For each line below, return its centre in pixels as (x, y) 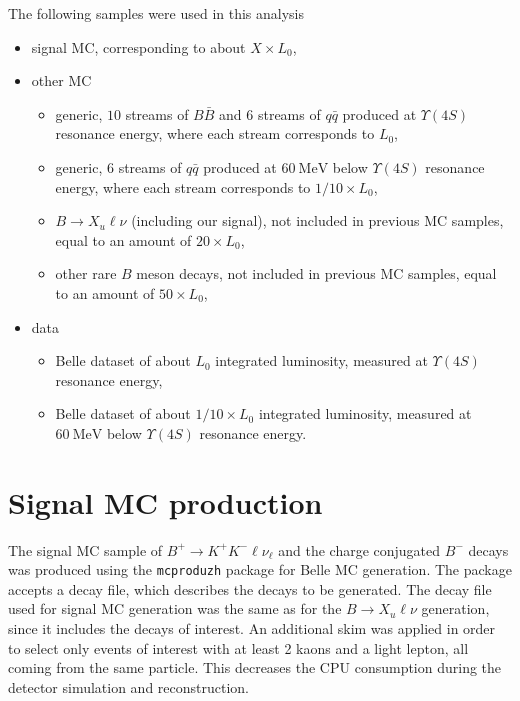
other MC (61, 80)
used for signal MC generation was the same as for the (175, 608)
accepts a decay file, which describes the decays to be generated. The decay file (250, 588)
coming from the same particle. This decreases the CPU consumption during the (255, 667)
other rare (86, 273)
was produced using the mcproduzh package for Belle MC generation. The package (260, 569)
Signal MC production (165, 501)
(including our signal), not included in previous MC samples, (317, 220)
